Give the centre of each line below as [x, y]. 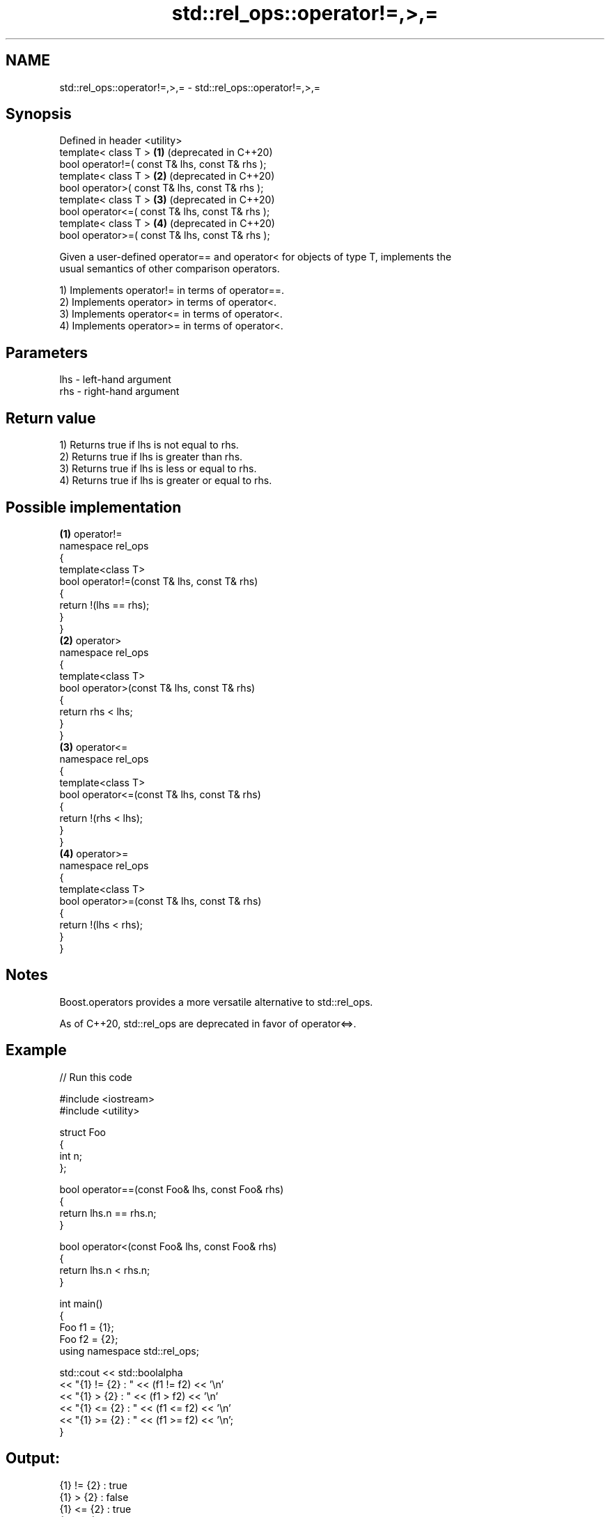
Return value [51, 418]
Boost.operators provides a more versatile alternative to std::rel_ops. [216, 1002]
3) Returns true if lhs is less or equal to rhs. [158, 469]
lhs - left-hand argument [115, 380]
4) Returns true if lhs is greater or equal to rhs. [166, 481]
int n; [71, 1156]
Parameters [47, 352]
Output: [33, 1458]
